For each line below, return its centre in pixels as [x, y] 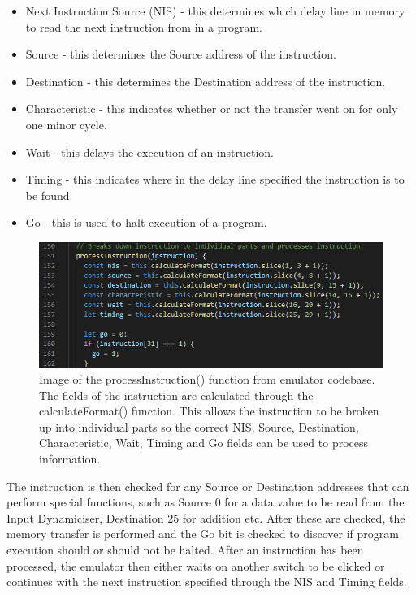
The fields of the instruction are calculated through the [176, 395]
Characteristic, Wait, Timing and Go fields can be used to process [204, 443]
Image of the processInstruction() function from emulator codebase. [207, 379]
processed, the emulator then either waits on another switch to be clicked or [196, 565]
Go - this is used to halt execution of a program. [146, 222]
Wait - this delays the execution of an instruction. [149, 152]
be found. [49, 195]
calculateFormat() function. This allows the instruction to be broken [209, 411]
